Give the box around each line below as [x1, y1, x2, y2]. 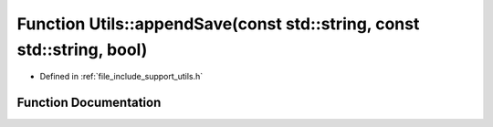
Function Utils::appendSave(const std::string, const [16, 14, 420, 34]
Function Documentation [16, 95, 162, 111]
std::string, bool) [16, 39, 148, 59]
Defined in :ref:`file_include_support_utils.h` [39, 71, 204, 82]
